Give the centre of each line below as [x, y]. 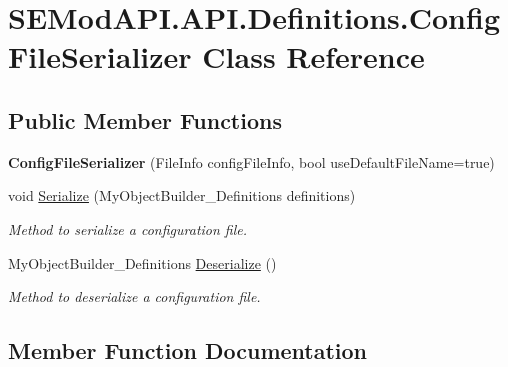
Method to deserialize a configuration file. [134, 296]
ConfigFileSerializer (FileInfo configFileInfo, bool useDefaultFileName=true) [251, 161]
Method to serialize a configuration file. [128, 228]
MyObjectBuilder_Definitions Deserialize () [142, 262]
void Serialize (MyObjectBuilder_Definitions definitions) [182, 195]
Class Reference [313, 56]
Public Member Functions [145, 119]
